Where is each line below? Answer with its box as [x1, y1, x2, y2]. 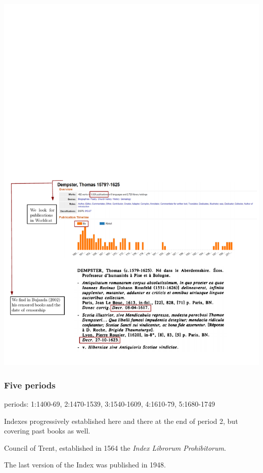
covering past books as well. [4, 425, 91, 436]
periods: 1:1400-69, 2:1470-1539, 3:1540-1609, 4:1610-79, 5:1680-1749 [4, 398, 215, 409]
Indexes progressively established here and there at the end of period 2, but [4, 415, 238, 426]
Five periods [4, 378, 56, 391]
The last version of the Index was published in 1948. [4, 459, 166, 470]
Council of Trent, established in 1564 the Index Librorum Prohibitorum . [4, 442, 226, 453]
